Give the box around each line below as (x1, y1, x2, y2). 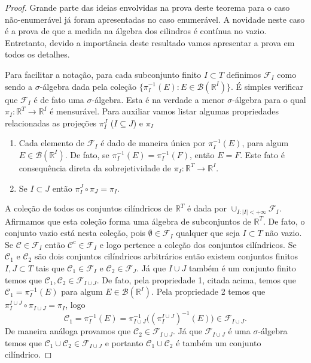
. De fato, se (65, 148, 109, 161)
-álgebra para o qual (232, 93, 306, 105)
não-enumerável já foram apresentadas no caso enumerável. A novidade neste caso (5, 13, 305, 25)
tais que (35, 262, 65, 274)
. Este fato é (240, 148, 285, 161)
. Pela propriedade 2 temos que (151, 285, 266, 298)
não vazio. (265, 226, 302, 239)
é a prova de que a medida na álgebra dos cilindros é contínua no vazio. (5, 25, 267, 37)
